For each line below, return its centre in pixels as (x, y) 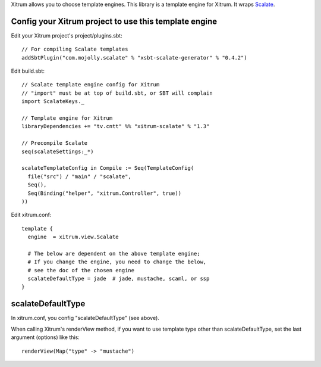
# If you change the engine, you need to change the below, (117, 262)
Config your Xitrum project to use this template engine (114, 21)
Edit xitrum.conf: (31, 215)
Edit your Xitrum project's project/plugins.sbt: (67, 35)
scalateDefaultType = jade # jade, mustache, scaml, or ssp (119, 279)
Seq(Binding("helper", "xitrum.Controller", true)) (104, 193)
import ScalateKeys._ (53, 102)
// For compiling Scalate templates (75, 49)
